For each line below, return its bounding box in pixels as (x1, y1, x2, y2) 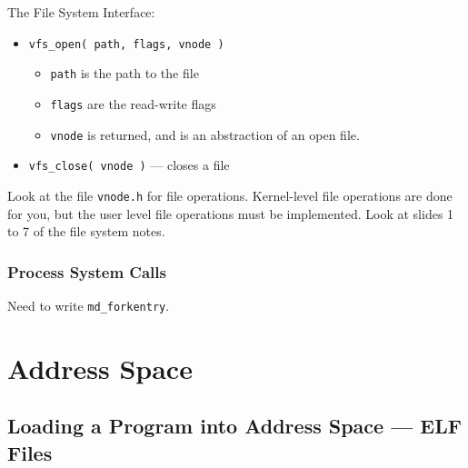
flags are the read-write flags (50, 94, 216, 113)
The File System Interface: (7, 3, 155, 21)
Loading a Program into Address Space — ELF (7, 412, 462, 440)
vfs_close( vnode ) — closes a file (28, 155, 230, 174)
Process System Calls (7, 260, 166, 283)
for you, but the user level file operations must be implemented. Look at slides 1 (7, 204, 454, 223)
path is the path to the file (50, 64, 199, 83)
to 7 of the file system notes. (7, 222, 165, 241)
